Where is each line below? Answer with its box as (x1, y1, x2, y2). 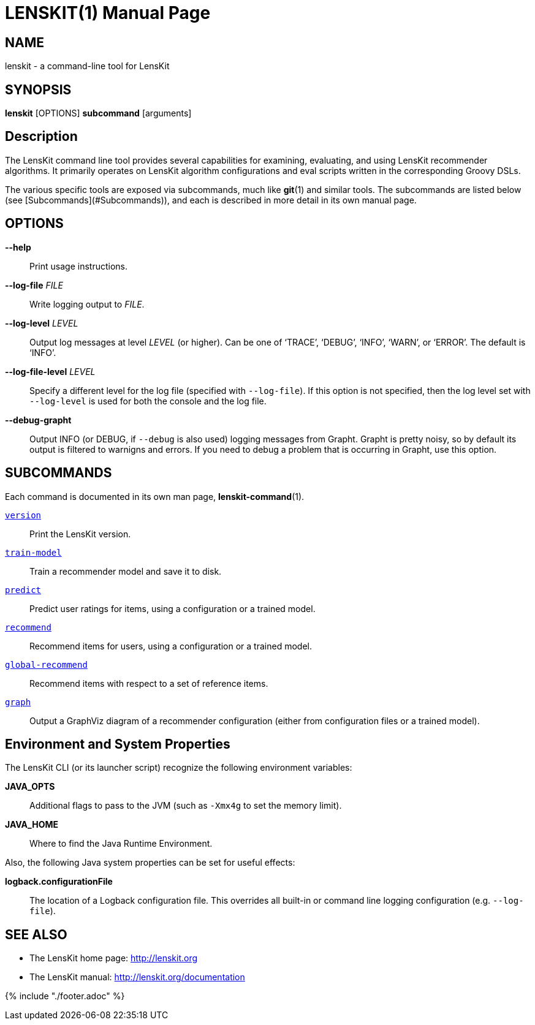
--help (5, 241, 31, 252)
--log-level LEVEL (5, 317, 78, 328)
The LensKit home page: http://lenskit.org (29, 953, 198, 964)
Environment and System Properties (5, 736, 230, 752)
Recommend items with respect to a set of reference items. (29, 678, 268, 689)
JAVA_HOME (5, 819, 58, 830)
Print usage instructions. (29, 260, 127, 271)
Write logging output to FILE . (29, 298, 145, 309)
